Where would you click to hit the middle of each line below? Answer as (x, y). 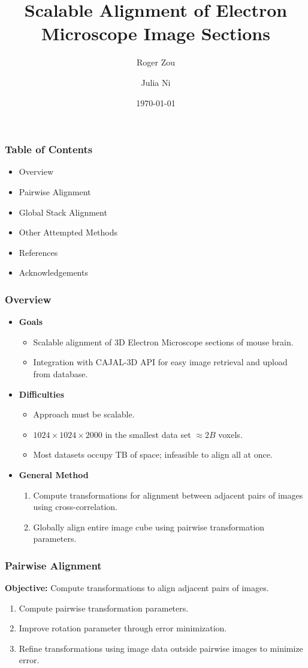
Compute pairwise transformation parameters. (104, 608)
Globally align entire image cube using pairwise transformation (149, 527)
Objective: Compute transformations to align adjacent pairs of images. (137, 588)
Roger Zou (155, 62)
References (38, 252)
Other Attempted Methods (68, 232)
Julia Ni (156, 82)
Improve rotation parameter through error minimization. (123, 628)
